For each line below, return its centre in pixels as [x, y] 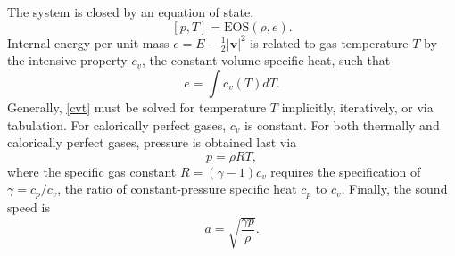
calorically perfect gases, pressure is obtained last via [152, 142]
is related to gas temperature [329, 42]
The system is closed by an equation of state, [131, 12]
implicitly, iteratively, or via [357, 107]
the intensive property [67, 60]
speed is [29, 206]
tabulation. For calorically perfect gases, [117, 124]
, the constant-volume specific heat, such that [266, 60]
